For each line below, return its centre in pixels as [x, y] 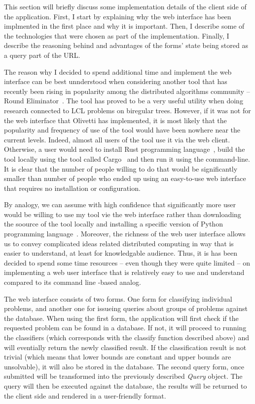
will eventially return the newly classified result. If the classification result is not [125, 347]
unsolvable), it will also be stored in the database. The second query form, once [124, 366]
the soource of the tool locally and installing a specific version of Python [113, 224]
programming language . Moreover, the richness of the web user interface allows [125, 234]
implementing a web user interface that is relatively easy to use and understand [124, 272]
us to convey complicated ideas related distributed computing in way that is [119, 243]
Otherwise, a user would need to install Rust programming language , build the [125, 149]
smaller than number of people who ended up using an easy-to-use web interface [125, 178]
